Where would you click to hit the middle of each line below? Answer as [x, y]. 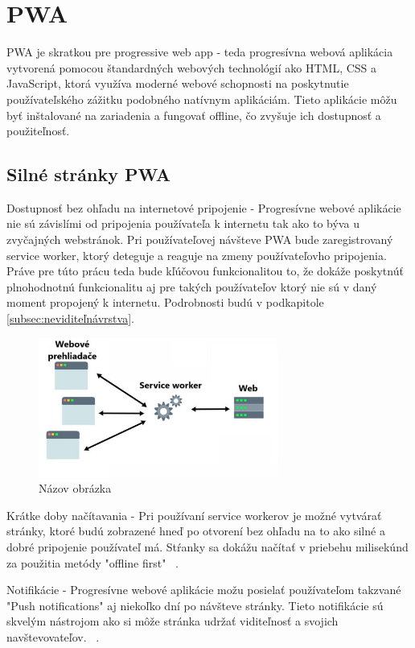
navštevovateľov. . [53, 637]
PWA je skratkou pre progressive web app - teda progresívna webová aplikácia [200, 52]
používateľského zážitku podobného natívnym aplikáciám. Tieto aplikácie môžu [202, 99]
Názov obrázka [75, 488]
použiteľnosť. [38, 131]
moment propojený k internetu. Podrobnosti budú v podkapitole [165, 302]
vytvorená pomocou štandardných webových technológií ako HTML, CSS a [192, 67]
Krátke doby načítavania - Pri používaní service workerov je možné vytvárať [194, 515]
